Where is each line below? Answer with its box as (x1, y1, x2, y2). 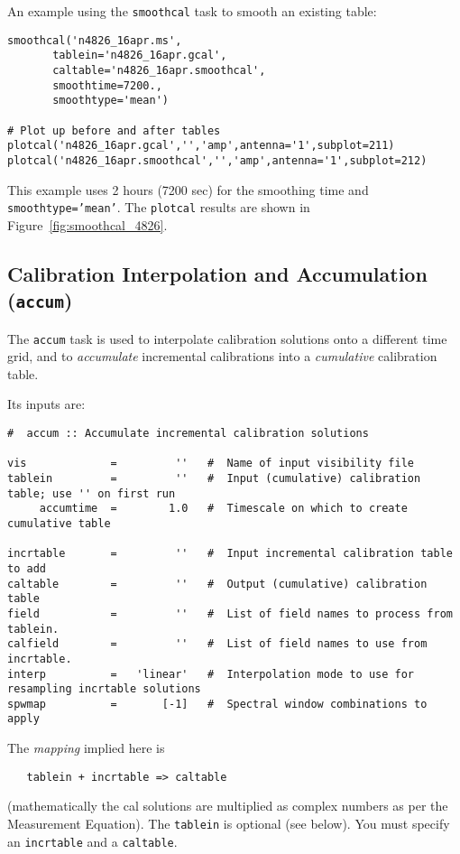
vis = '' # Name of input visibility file (7, 457, 415, 470)
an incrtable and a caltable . (7, 831, 178, 850)
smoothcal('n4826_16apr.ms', (7, 33, 182, 47)
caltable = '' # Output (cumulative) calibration (7, 577, 428, 590)
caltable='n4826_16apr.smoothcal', (52, 63, 266, 77)
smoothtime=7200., (52, 79, 162, 92)
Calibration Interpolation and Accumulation (7, 259, 428, 287)
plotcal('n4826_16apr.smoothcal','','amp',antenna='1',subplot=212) (7, 153, 428, 167)
